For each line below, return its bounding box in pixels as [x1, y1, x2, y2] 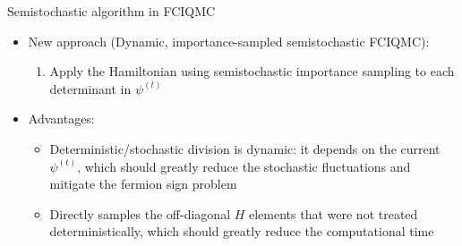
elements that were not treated [248, 204, 418, 223]
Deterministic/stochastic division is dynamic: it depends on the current [49, 139, 441, 157]
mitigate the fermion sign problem [49, 174, 237, 193]
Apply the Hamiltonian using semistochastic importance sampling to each [49, 62, 455, 81]
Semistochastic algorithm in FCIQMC [7, 2, 216, 20]
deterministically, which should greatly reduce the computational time [49, 222, 434, 241]
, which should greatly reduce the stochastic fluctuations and [77, 157, 411, 175]
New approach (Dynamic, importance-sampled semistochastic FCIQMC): [28, 31, 430, 50]
